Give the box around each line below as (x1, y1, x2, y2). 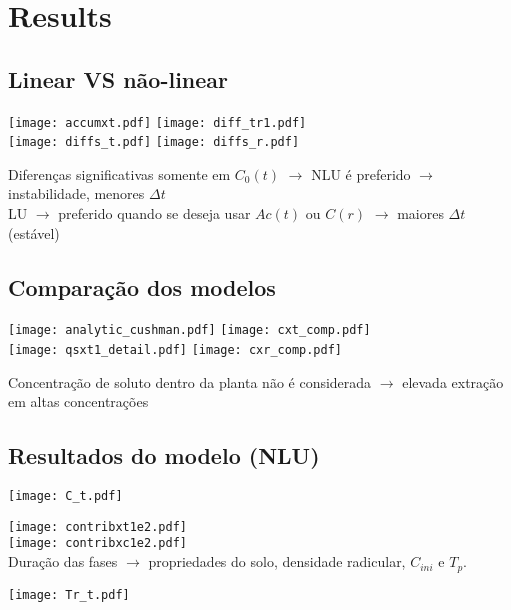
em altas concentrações (8, 391, 149, 412)
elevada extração (402, 371, 504, 392)
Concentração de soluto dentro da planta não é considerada (8, 371, 372, 392)
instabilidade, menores (8, 183, 145, 204)
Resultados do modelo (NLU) (8, 440, 320, 471)
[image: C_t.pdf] (8, 489, 123, 504)
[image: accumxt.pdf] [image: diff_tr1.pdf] (8, 115, 307, 130)
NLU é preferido (311, 163, 411, 184)
